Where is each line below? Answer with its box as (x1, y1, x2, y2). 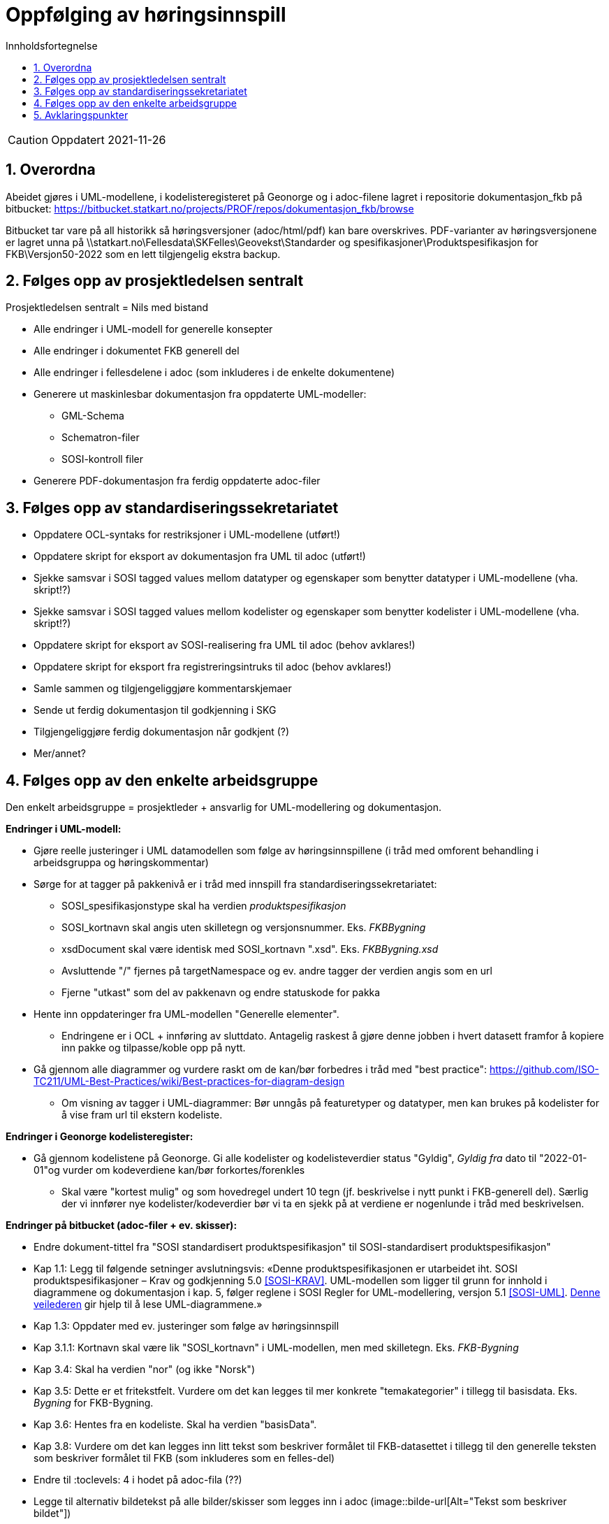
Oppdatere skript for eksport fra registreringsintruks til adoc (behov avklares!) (34, 661, 392, 673)
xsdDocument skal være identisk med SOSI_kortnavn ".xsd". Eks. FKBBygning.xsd (61, 943, 439, 956)
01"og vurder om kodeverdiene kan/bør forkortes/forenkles (34, 1164, 305, 1177)
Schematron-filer (61, 431, 140, 444)
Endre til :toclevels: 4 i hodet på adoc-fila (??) (34, 1474, 242, 1486)
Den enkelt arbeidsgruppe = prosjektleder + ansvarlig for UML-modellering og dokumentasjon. (6, 801, 441, 814)
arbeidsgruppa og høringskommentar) (34, 856, 209, 869)
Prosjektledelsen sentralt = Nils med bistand (6, 301, 209, 314)
